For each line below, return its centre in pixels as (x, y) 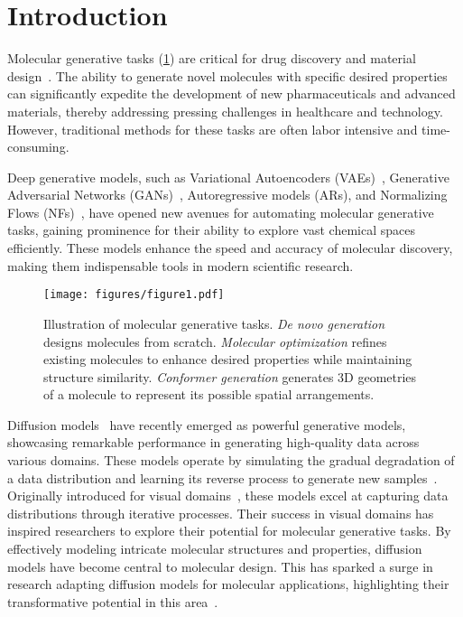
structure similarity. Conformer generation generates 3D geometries (230, 376)
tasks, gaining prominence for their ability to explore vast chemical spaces (212, 230)
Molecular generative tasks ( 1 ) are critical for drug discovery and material (212, 58)
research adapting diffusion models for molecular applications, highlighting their (228, 584)
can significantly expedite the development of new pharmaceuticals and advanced (231, 93)
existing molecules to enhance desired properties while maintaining (228, 359)
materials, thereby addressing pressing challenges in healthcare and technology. (225, 111)
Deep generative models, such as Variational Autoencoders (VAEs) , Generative (228, 177)
